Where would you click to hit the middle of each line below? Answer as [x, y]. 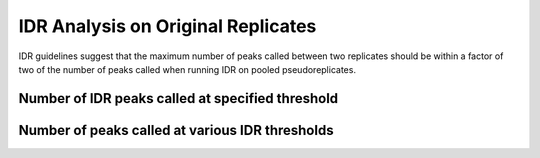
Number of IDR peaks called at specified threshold [178, 98]
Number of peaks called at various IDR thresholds [176, 130]
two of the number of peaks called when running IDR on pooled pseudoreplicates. [187, 69]
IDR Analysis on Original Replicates [167, 26]
